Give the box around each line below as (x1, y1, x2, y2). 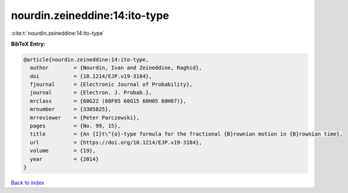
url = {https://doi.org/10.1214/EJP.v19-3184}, (30, 139, 203, 146)
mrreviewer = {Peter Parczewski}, (30, 114, 140, 121)
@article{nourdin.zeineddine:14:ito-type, (23, 56, 149, 63)
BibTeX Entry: (11, 40, 46, 47)
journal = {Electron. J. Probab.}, (30, 89, 153, 96)
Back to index (11, 179, 45, 186)
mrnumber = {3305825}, (30, 106, 112, 112)
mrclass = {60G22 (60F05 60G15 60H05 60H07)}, (30, 98, 186, 104)
